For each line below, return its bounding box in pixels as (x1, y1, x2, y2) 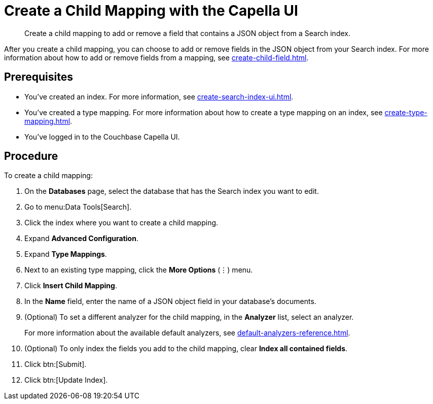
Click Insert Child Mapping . (24, 281, 117, 290)
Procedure (4, 150, 58, 163)
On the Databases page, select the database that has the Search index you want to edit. (24, 187, 319, 196)
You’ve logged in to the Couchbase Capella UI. (24, 132, 180, 141)
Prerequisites (4, 71, 73, 84)
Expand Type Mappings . (24, 250, 107, 259)
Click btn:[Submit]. (24, 360, 87, 369)
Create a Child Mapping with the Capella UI (4, 2, 298, 19)
